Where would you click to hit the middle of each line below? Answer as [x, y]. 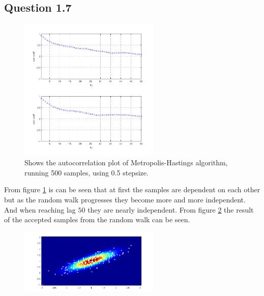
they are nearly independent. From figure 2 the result [171, 209]
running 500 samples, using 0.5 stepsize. [86, 172]
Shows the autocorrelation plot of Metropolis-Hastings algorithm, [126, 162]
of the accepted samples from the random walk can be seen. [97, 219]
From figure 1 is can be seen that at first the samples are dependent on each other [132, 189]
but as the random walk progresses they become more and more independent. [125, 200]
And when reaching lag [40, 209]
